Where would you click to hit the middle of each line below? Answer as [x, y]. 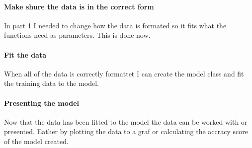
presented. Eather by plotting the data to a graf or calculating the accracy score [126, 131]
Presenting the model [42, 103]
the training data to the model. [52, 83]
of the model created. [36, 141]
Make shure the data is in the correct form [79, 6]
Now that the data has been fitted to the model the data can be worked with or [126, 121]
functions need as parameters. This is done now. [77, 35]
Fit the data [25, 54]
